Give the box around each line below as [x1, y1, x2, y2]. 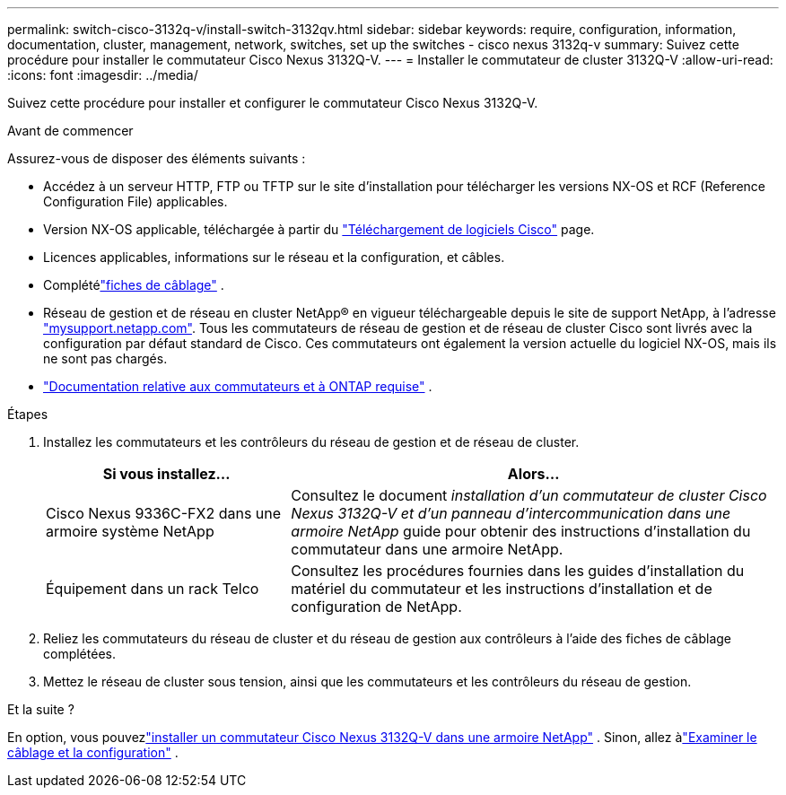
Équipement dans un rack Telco [46, 580, 259, 598]
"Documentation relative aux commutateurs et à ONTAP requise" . [43, 379, 432, 394]
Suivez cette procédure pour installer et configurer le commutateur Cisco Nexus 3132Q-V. [7, 95, 538, 110]
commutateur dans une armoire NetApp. [291, 540, 563, 558]
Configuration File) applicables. [43, 194, 228, 209]
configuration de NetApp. [291, 598, 462, 616]
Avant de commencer [7, 123, 134, 138]
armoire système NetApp [46, 522, 214, 540]
